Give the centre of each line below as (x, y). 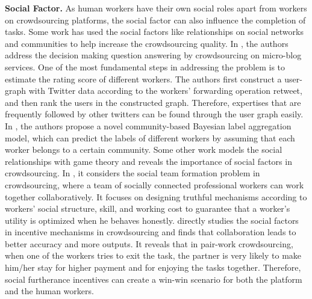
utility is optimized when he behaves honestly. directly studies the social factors (152, 220)
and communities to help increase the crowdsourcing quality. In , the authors (147, 43)
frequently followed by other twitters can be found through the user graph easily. (154, 114)
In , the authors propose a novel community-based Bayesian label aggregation (148, 125)
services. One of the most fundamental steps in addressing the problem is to (145, 66)
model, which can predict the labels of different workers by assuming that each (150, 137)
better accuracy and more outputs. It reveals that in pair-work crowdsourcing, (149, 243)
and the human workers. (49, 291)
